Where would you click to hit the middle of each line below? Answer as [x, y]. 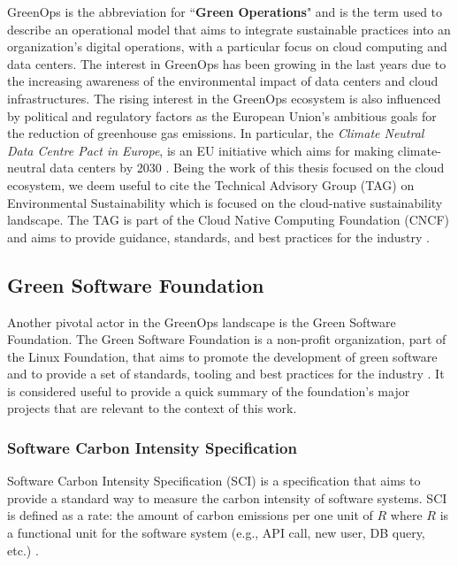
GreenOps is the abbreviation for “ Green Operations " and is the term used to [225, 11]
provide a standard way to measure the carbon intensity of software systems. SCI [227, 497]
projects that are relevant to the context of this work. [152, 408]
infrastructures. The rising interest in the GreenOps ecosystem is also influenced [224, 98]
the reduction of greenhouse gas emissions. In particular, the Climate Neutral [216, 133]
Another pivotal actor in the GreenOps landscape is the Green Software [202, 321]
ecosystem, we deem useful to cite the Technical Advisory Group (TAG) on [211, 184]
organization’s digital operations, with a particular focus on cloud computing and [227, 46]
